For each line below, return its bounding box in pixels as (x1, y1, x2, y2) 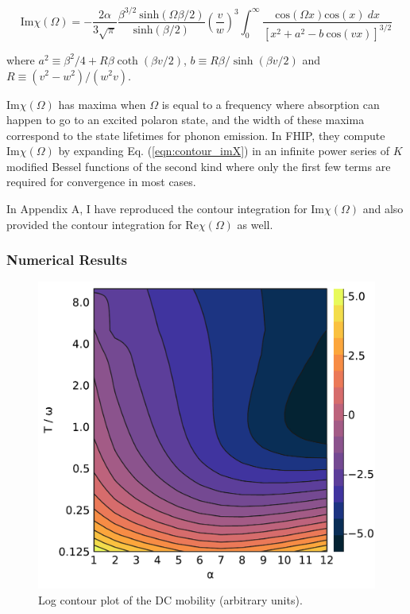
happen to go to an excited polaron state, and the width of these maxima (6, 111, 365, 128)
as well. (237, 216, 273, 232)
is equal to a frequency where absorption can (161, 95, 380, 112)
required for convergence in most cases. (6, 173, 196, 190)
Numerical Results (6, 250, 128, 270)
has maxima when (58, 95, 146, 112)
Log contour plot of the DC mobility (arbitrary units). (38, 591, 303, 608)
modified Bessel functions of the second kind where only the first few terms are (6, 157, 391, 174)
